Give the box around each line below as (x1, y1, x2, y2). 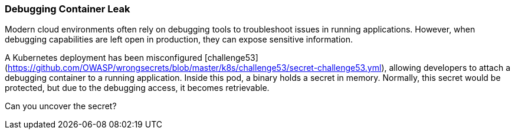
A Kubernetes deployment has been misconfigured (5, 53, 202, 63)
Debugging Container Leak (5, 3, 130, 15)
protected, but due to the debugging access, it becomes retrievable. (5, 83, 270, 93)
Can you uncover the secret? (5, 101, 117, 112)
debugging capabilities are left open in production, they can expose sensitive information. (5, 34, 353, 45)
